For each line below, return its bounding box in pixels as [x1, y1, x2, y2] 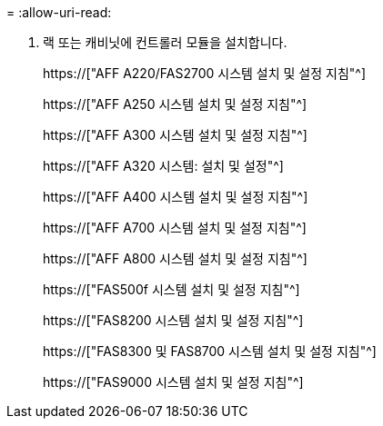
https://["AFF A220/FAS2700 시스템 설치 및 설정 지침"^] [43, 65, 367, 81]
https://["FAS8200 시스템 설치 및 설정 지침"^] [43, 312, 304, 328]
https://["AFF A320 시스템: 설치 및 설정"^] [43, 158, 284, 173]
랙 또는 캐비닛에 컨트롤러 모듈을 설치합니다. [43, 35, 287, 50]
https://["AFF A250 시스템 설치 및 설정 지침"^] [43, 96, 307, 112]
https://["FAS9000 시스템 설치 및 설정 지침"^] [43, 374, 304, 390]
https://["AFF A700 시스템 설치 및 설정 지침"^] [43, 220, 307, 235]
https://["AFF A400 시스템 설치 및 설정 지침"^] [43, 189, 308, 204]
